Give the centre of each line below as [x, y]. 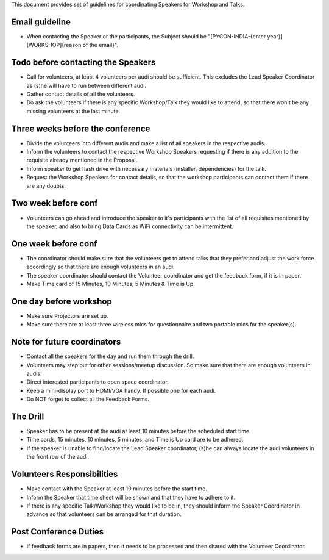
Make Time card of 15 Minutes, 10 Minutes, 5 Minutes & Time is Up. [111, 284]
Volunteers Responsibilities [65, 474]
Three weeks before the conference [81, 128]
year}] [275, 36]
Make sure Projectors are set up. [68, 316]
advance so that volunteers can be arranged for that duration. [104, 514]
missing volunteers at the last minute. [73, 111]
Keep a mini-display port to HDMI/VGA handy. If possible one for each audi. [121, 390]
